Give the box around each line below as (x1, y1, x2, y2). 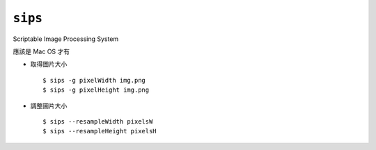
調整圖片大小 (30, 101, 68, 110)
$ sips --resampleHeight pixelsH (42, 127, 157, 135)
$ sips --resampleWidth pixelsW (42, 117, 153, 125)
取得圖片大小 (30, 60, 68, 69)
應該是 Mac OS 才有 (13, 47, 70, 56)
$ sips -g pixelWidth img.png (42, 76, 146, 84)
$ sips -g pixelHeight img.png (42, 86, 150, 94)
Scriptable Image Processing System (13, 35, 119, 43)
